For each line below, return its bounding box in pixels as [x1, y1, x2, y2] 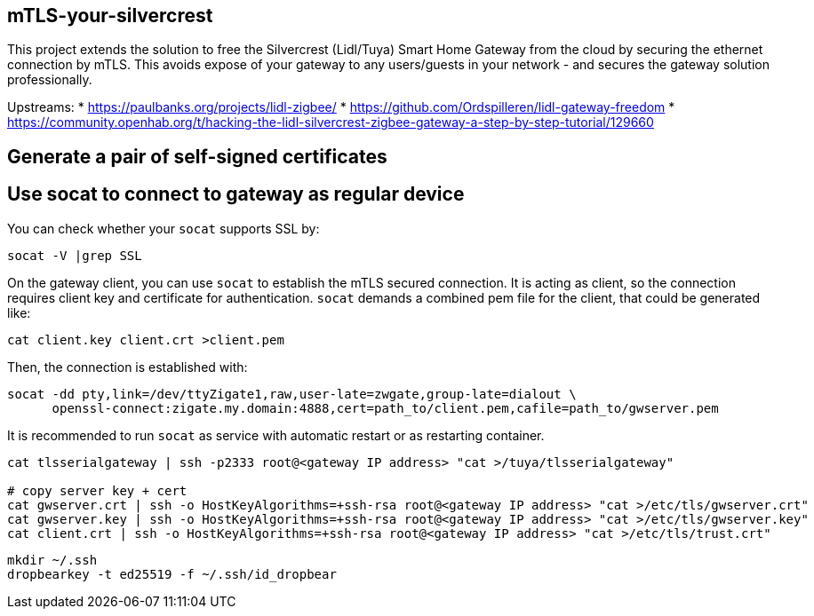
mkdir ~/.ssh [7, 552, 98, 567]
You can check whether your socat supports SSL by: [7, 220, 320, 236]
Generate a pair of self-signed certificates [7, 145, 387, 168]
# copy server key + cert [7, 483, 188, 498]
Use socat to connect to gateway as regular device [7, 183, 465, 206]
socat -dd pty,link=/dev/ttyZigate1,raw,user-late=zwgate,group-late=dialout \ [7, 386, 577, 401]
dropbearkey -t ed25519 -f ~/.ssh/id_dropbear [7, 566, 337, 581]
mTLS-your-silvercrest [7, 4, 213, 27]
